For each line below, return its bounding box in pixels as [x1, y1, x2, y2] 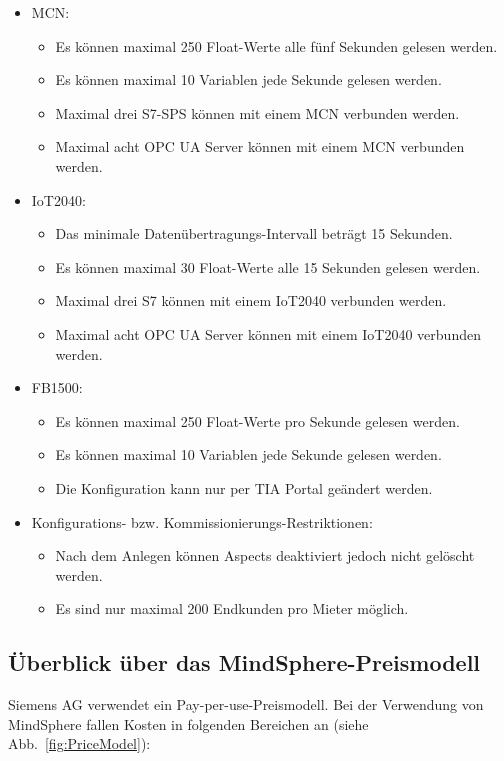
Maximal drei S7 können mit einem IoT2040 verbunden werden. [55, 290, 447, 311]
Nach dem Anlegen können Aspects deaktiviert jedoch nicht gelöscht [55, 545, 475, 566]
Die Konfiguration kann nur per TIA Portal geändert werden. [55, 477, 433, 498]
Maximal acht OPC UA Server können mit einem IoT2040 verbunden [55, 323, 481, 344]
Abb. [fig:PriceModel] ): [8, 733, 151, 754]
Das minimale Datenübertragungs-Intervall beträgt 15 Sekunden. [55, 223, 453, 244]
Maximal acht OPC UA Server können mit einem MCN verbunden [55, 136, 465, 157]
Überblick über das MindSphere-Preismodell [8, 647, 481, 678]
